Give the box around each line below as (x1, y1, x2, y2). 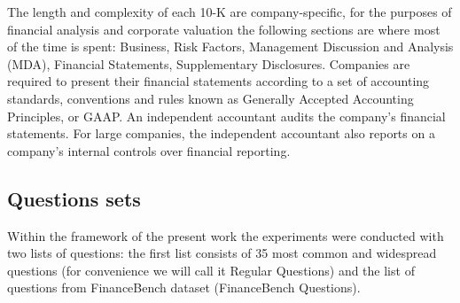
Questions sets (7, 184, 141, 212)
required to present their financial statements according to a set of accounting (7, 72, 430, 90)
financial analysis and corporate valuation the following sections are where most (7, 19, 441, 38)
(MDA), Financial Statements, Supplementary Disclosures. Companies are (7, 54, 410, 73)
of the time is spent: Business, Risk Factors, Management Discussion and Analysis (7, 37, 454, 56)
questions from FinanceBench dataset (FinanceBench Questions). (7, 278, 361, 297)
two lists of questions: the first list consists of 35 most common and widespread (7, 244, 437, 262)
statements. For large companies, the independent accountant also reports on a (7, 124, 435, 143)
